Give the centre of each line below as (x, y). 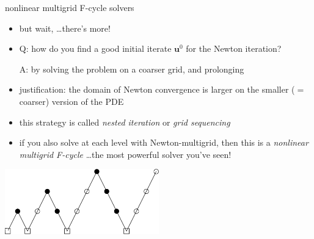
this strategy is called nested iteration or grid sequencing (125, 122)
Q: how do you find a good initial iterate (95, 48)
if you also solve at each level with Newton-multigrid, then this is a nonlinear (164, 142)
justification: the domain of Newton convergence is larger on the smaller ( (157, 89)
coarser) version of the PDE (71, 101)
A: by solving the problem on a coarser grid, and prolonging (132, 69)
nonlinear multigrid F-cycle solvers (70, 7)
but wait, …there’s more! (65, 28)
